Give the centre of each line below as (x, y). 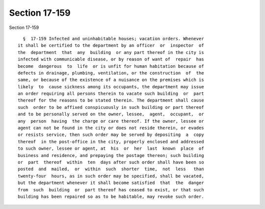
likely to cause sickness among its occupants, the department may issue (111, 87)
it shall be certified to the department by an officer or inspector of (111, 46)
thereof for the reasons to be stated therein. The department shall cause (111, 100)
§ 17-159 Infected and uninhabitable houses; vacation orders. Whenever (113, 39)
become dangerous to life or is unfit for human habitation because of (111, 66)
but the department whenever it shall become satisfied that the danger (111, 183)
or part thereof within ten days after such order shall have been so (111, 162)
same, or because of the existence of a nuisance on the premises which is (111, 80)
